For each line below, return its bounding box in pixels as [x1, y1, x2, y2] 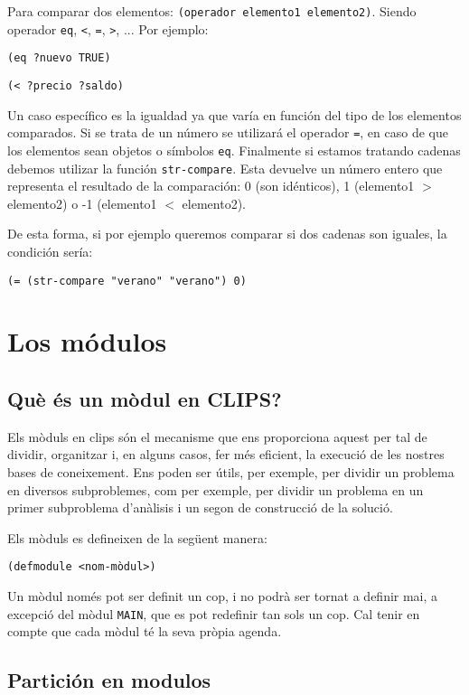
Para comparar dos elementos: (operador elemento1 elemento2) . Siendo [7, 2, 417, 20]
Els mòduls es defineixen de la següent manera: [7, 528, 267, 547]
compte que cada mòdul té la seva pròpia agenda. [7, 622, 282, 641]
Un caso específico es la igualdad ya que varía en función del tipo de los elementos [7, 105, 462, 124]
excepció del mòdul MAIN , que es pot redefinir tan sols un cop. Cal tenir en [7, 604, 420, 623]
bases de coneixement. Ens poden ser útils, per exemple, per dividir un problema [7, 462, 455, 481]
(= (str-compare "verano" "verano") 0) [7, 274, 247, 287]
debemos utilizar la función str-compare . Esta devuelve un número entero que [7, 158, 443, 177]
